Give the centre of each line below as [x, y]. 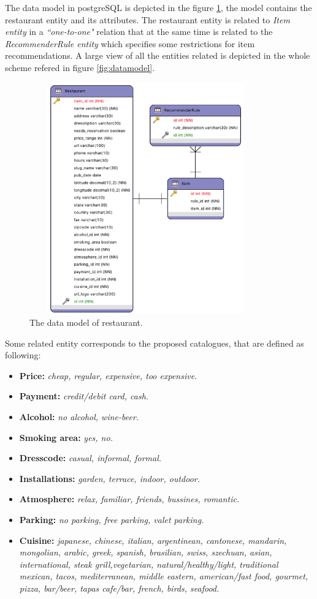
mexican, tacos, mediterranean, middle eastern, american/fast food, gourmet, [164, 576]
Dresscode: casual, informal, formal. [90, 458]
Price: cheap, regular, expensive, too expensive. [108, 375]
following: [23, 355]
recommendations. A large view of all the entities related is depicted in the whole [158, 55]
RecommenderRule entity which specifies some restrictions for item [130, 43]
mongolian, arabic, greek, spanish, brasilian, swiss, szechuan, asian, [146, 552]
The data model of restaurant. [86, 322]
